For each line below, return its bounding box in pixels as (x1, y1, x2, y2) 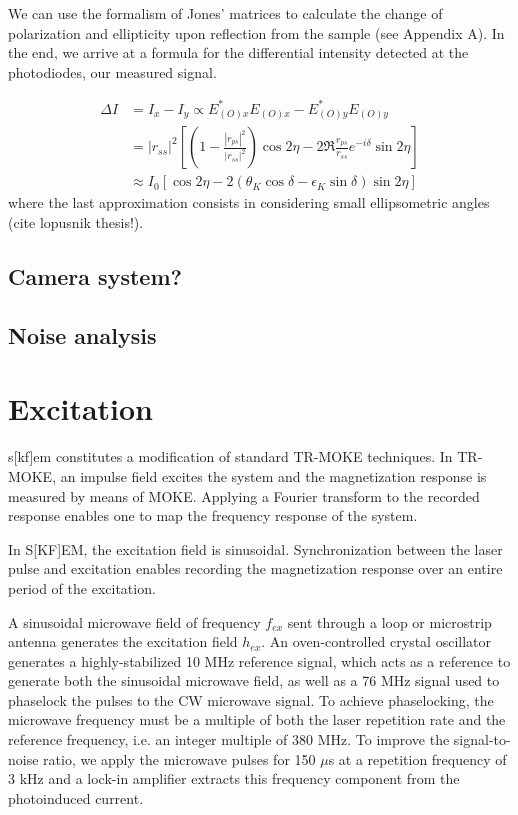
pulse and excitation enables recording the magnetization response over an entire (8, 558, 503, 579)
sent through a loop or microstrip (287, 611, 492, 632)
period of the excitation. (8, 577, 156, 598)
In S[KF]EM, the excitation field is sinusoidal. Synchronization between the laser (8, 538, 503, 559)
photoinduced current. (8, 787, 144, 808)
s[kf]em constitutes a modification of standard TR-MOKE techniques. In (8, 446, 453, 467)
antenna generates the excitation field (8, 631, 238, 652)
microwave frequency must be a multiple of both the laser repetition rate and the (8, 709, 506, 730)
